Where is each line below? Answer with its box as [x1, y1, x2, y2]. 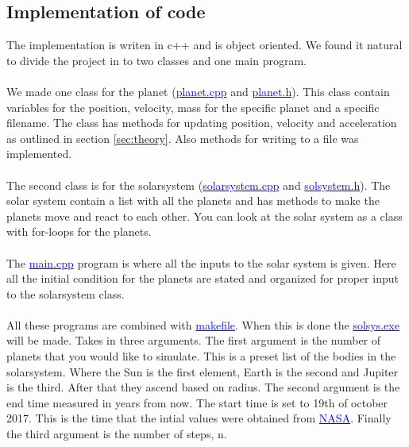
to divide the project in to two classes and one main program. [6, 52, 307, 68]
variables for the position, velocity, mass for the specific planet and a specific [6, 98, 380, 115]
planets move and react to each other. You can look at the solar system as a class [6, 207, 403, 224]
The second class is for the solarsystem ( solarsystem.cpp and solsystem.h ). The [6, 176, 391, 193]
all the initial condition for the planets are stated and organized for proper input [6, 270, 399, 287]
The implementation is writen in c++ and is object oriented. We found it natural [6, 37, 403, 53]
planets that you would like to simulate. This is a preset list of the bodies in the [6, 348, 396, 364]
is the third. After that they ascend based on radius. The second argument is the [6, 379, 400, 395]
